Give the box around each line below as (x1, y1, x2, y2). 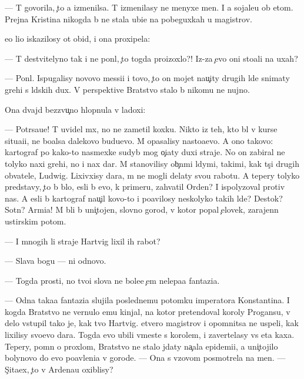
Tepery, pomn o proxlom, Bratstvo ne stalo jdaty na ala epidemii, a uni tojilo (5, 340, 278, 352)
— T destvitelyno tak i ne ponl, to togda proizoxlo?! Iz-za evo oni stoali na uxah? (5, 52, 298, 64)
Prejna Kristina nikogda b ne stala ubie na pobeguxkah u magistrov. (5, 12, 252, 25)
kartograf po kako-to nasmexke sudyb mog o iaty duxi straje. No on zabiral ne (5, 146, 285, 158)
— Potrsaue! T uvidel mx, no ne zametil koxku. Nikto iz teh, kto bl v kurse (5, 123, 278, 135)
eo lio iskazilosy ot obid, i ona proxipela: (5, 32, 151, 45)
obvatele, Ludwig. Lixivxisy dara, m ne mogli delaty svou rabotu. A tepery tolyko (5, 169, 300, 181)
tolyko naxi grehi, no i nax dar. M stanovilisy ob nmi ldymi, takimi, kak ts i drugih (5, 157, 299, 169)
